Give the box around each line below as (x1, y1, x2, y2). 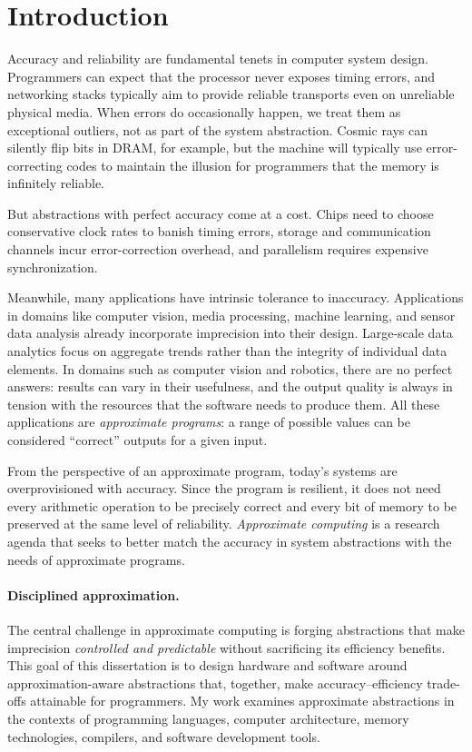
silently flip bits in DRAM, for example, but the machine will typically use (7, 138, 422, 157)
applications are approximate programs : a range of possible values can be (7, 412, 411, 431)
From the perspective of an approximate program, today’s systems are (7, 460, 398, 480)
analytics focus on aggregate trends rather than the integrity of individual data (7, 341, 447, 361)
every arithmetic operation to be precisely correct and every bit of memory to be (7, 496, 457, 515)
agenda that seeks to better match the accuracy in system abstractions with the (7, 531, 452, 550)
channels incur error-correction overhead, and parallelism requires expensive (7, 240, 428, 259)
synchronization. (7, 257, 98, 276)
